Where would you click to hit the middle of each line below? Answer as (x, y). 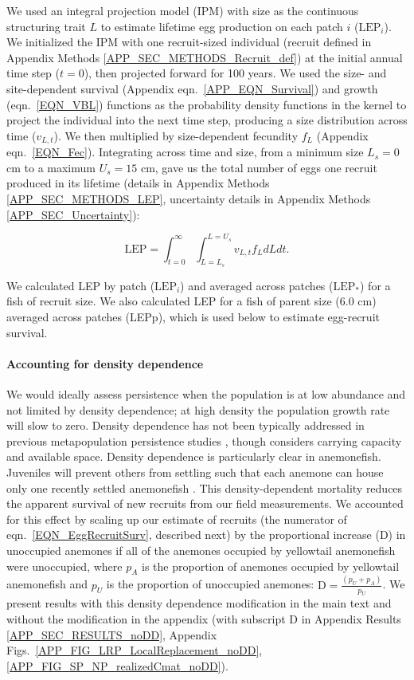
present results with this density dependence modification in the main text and (199, 603)
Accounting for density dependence (105, 363)
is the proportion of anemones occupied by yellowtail (271, 566)
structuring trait (46, 26)
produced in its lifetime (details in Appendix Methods (138, 183)
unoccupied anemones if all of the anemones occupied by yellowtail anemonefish (201, 550)
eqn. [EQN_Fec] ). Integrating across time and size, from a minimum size (185, 152)
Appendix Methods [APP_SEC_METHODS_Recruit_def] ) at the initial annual (205, 57)
